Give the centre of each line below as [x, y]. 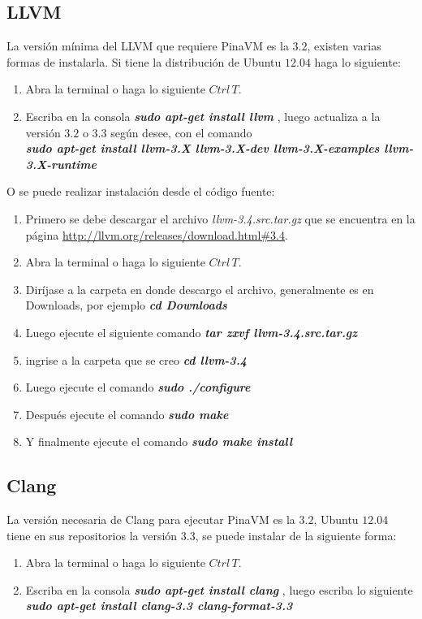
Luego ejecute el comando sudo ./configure [138, 387]
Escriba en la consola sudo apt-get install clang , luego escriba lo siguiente [219, 589]
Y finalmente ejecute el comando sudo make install [159, 442]
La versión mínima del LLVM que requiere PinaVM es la [148, 46]
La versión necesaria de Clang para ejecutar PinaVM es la [151, 519]
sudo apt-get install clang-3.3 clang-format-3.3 [159, 606]
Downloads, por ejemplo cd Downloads [126, 305]
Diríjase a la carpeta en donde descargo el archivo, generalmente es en [200, 289]
